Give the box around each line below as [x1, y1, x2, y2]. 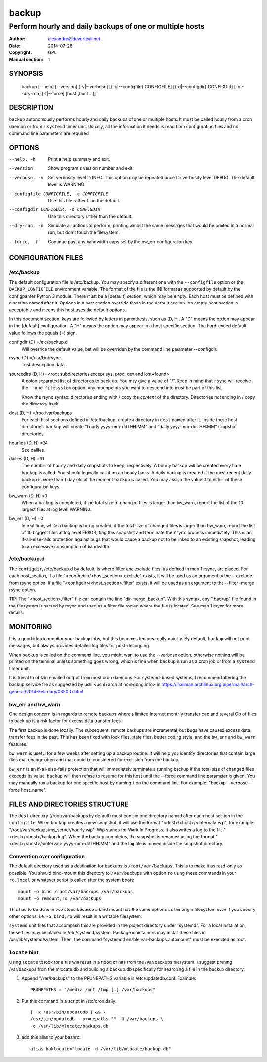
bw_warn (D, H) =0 [9, 493, 48, 499]
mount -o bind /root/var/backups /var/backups [18, 889, 133, 894]
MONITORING [9, 622, 52, 631]
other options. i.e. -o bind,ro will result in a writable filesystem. [9, 913, 142, 919]
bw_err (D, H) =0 [9, 515, 44, 522]
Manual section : [9, 56, 44, 62]
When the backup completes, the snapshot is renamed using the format [68, 833, 215, 839]
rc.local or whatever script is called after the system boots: [9, 877, 135, 883]
